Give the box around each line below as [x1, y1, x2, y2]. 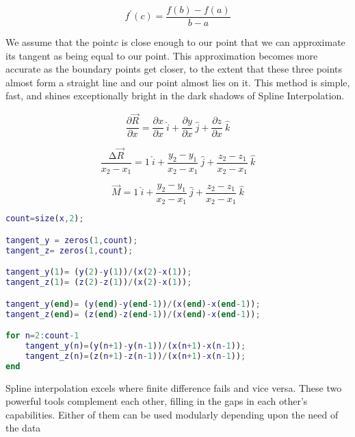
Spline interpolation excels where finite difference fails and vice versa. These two [5, 380, 342, 395]
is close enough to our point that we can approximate [121, 35, 345, 49]
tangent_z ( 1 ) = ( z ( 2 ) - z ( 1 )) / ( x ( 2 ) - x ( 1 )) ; [5, 277, 192, 288]
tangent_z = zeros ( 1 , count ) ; [5, 245, 133, 255]
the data [5, 421, 41, 435]
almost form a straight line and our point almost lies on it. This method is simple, [5, 75, 350, 89]
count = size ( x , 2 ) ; [5, 214, 84, 224]
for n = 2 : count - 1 [5, 331, 79, 341]
